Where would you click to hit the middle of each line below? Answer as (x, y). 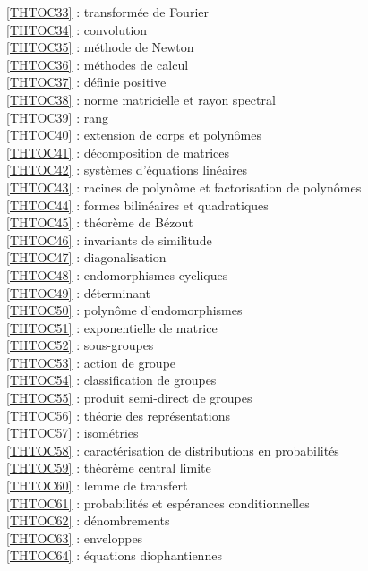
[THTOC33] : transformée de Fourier (107, 12)
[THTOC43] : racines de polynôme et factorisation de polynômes (184, 187)
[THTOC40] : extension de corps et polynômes (134, 135)
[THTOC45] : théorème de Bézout (100, 222)
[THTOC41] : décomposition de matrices (118, 152)
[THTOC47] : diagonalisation (86, 257)
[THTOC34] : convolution (77, 29)
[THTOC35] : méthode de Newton (100, 47)
